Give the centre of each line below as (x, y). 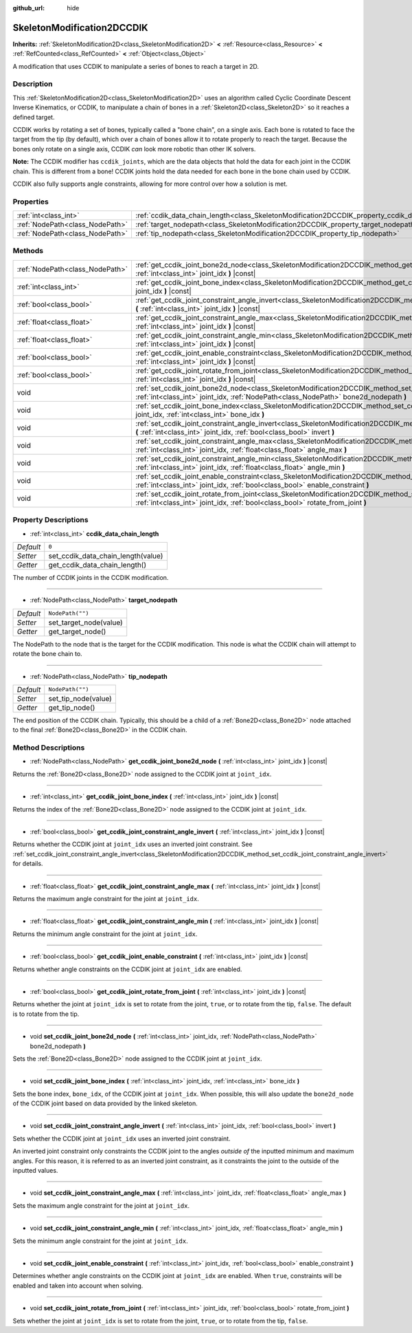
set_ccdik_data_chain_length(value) (106, 556)
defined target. (34, 117)
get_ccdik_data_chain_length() (98, 565)
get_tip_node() (72, 707)
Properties (31, 202)
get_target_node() (77, 631)
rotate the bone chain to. (47, 654)
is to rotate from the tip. (46, 1014)
